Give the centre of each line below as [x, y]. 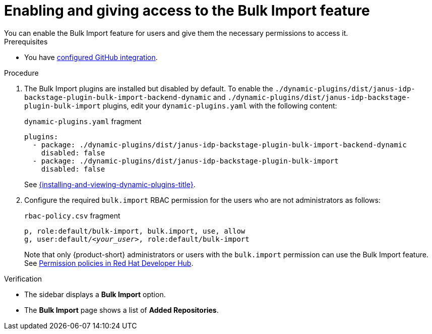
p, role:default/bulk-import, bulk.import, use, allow [135, 231]
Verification [23, 279]
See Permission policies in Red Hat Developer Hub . [109, 263]
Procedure [21, 73]
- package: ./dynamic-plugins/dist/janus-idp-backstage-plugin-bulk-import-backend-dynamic [220, 145]
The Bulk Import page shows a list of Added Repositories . [121, 310]
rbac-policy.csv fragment [72, 215]
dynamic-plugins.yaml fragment [83, 121]
